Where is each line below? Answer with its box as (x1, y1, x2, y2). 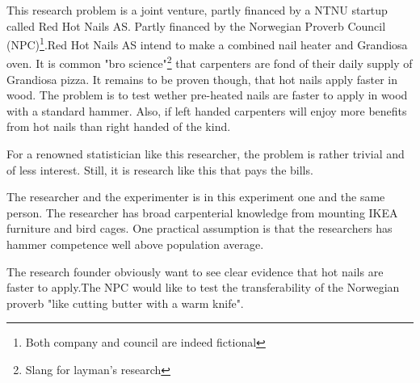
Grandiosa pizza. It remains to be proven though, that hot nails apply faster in (6, 70, 397, 87)
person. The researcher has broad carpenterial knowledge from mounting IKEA (6, 204, 398, 221)
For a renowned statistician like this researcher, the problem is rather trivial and (6, 145, 405, 162)
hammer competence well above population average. (6, 236, 264, 253)
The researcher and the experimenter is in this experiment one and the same (6, 188, 385, 205)
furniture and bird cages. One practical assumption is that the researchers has (6, 220, 393, 237)
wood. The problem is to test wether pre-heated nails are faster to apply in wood (6, 86, 408, 103)
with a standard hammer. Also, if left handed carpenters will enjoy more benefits (6, 102, 407, 119)
